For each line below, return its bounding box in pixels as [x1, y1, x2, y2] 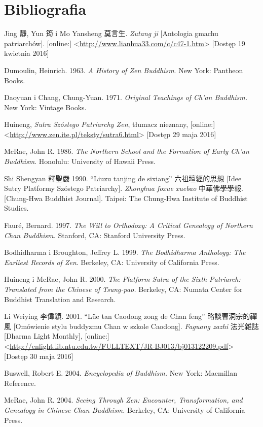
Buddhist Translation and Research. [4, 293, 116, 304]
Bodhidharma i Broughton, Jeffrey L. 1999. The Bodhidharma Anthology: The [4, 247, 246, 257]
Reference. [4, 377, 36, 388]
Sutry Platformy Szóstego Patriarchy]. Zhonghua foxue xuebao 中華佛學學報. [4, 183, 243, 193]
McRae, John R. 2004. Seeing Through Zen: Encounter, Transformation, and [4, 395, 243, 405]
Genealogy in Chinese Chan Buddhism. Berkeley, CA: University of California [4, 404, 245, 415]
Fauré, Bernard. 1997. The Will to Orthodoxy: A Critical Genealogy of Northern [4, 220, 253, 231]
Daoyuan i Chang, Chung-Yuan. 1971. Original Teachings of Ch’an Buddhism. [4, 92, 248, 103]
